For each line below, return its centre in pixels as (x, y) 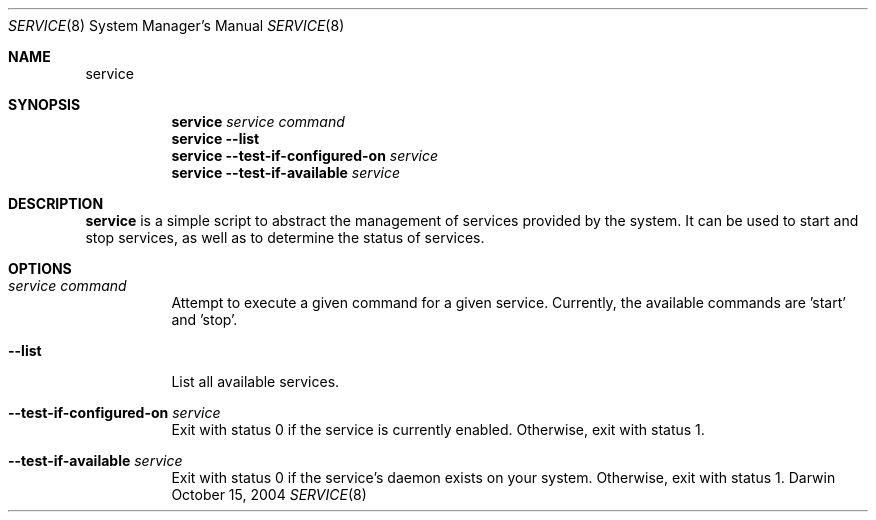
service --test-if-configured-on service (305, 155)
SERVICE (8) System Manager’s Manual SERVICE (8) (176, 25)
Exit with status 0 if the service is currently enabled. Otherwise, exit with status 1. (438, 429)
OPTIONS (40, 268)
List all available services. (255, 381)
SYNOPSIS (44, 104)
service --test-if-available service (286, 172)
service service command (258, 121)
